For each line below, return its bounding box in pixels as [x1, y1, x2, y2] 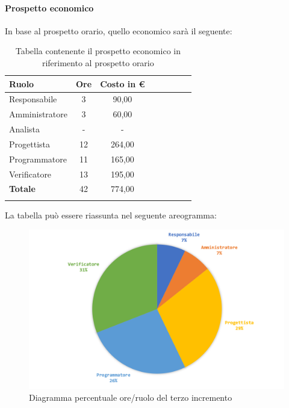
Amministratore [9, 108, 67, 120]
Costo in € [100, 77, 145, 90]
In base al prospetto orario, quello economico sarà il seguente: [5, 24, 232, 37]
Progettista [9, 137, 50, 150]
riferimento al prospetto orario [42, 56, 154, 69]
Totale [9, 182, 36, 195]
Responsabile [9, 93, 57, 105]
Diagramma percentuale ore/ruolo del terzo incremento [29, 391, 232, 404]
